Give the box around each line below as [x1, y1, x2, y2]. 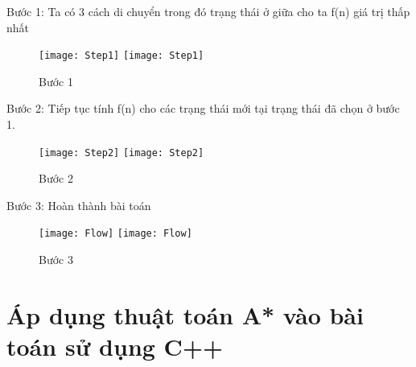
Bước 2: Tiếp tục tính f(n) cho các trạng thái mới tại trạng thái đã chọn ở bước [6, 100, 400, 117]
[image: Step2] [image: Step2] [39, 146, 204, 159]
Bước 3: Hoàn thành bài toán [6, 196, 151, 213]
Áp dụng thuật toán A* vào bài [6, 298, 364, 331]
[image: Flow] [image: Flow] [39, 228, 192, 240]
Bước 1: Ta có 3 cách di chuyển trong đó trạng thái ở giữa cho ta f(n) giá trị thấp [6, 3, 410, 19]
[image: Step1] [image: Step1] [39, 50, 204, 62]
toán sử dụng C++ [6, 330, 223, 363]
